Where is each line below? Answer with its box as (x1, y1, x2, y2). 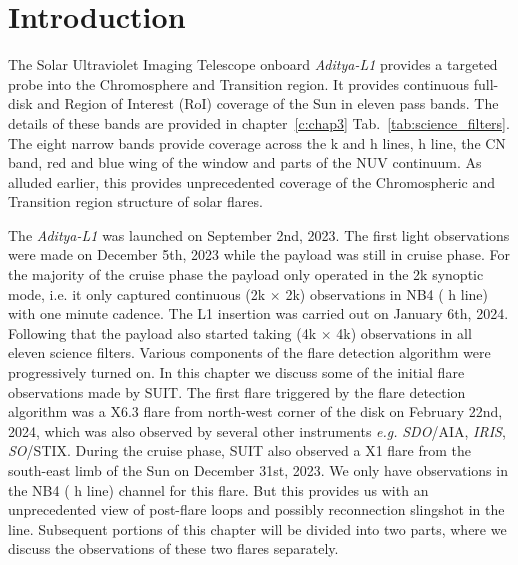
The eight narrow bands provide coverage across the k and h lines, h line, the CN (8, 132, 506, 153)
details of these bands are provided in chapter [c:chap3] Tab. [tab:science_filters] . (8, 112, 510, 133)
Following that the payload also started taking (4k (8, 322, 317, 343)
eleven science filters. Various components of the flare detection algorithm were (8, 342, 491, 363)
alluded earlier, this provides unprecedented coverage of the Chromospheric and (8, 171, 496, 192)
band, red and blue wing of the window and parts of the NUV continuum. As (8, 152, 482, 173)
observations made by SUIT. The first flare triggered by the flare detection (8, 381, 466, 402)
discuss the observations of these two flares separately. (8, 538, 339, 559)
